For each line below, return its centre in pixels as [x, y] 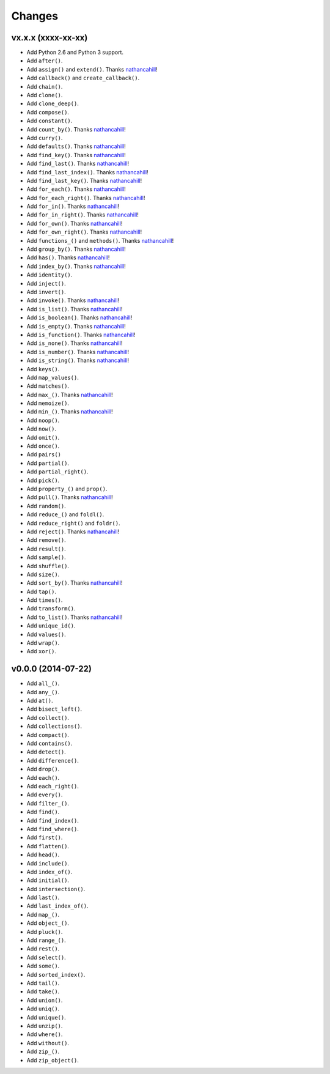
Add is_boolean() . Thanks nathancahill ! [79, 317]
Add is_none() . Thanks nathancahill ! [75, 343]
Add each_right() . [53, 786]
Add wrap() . [43, 643]
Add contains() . [50, 744]
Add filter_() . [48, 803]
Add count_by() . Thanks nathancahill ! [76, 129]
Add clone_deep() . [53, 103]
